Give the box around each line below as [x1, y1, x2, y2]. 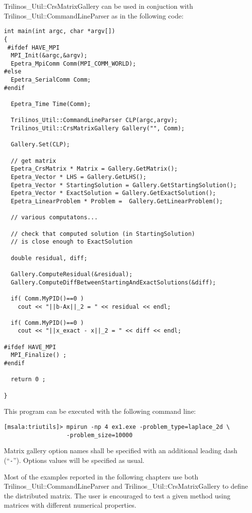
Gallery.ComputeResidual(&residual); [11, 270, 133, 278]
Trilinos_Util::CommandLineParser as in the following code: [4, 10, 184, 20]
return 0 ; [11, 376, 46, 383]
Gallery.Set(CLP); [11, 141, 70, 148]
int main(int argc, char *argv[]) [4, 28, 116, 35]
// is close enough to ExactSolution [11, 238, 133, 246]
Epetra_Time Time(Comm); [11, 101, 91, 108]
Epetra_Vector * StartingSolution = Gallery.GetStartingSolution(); [11, 181, 237, 189]
